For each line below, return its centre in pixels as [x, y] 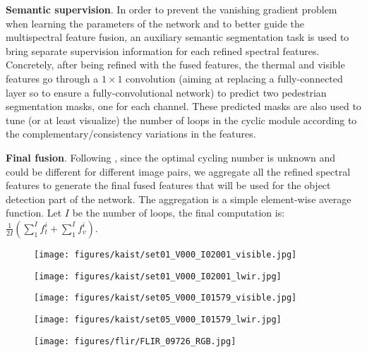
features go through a [52, 78]
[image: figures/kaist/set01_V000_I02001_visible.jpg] [166, 254]
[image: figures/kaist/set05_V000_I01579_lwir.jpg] [158, 319]
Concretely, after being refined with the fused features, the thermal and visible [175, 65]
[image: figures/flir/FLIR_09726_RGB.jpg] [135, 341]
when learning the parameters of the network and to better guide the [155, 23]
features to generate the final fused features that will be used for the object [168, 185]
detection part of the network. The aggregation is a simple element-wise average [179, 199]
